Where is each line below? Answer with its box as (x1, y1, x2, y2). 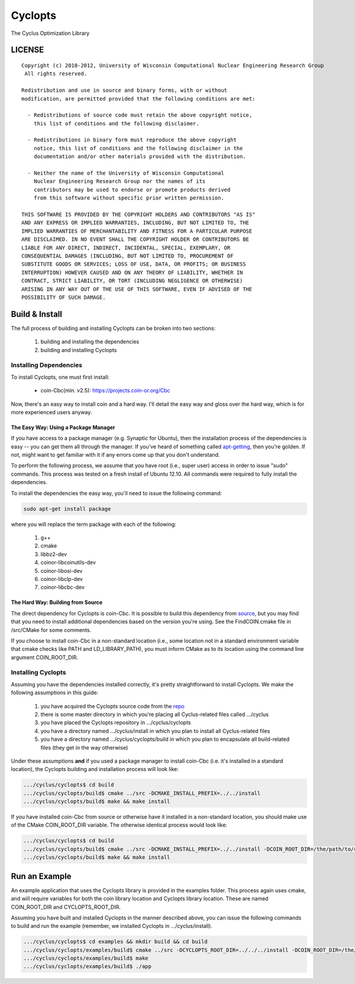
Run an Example (11, 871, 72, 881)
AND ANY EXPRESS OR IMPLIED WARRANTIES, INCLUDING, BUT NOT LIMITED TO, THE (21, 220, 250, 226)
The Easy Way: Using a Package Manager (11, 424, 115, 431)
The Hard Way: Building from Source (11, 599, 103, 606)
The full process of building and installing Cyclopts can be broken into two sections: (11, 324, 216, 331)
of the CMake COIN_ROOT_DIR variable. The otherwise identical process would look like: (11, 821, 228, 828)
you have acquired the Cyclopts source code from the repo (40, 702, 185, 709)
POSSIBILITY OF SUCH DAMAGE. (21, 293, 106, 301)
